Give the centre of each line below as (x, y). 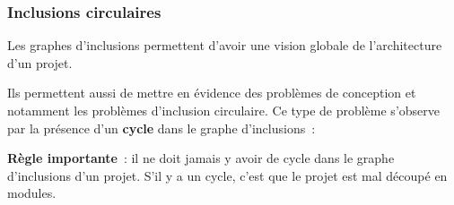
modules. (32, 193)
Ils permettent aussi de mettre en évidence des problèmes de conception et (212, 93)
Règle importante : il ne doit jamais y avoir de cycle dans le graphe (201, 158)
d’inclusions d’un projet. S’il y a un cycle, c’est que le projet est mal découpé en (227, 175)
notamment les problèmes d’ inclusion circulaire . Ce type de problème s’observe (224, 110)
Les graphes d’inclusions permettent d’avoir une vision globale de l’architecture (225, 45)
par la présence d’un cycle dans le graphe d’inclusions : (162, 128)
